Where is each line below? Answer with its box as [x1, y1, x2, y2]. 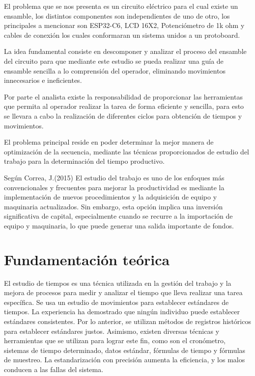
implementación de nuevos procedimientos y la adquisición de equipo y [4, 192, 217, 202]
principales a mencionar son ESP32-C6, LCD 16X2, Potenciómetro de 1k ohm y [4, 20, 245, 30]
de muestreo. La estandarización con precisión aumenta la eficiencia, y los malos [4, 354, 245, 365]
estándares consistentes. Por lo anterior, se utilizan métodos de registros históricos [4, 316, 251, 326]
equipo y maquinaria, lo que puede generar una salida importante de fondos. [4, 220, 234, 230]
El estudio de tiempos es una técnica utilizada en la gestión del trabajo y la [4, 277, 231, 288]
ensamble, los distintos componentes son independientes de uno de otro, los [4, 10, 230, 21]
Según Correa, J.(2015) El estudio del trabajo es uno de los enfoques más [4, 172, 225, 182]
